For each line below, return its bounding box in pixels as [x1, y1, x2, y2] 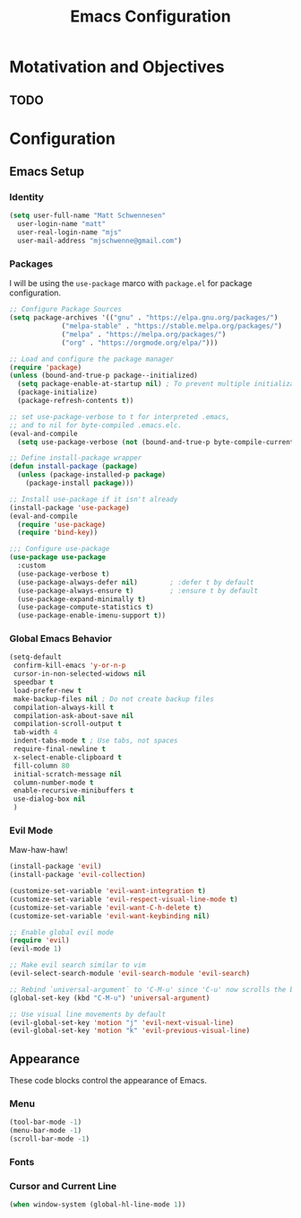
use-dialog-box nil [13, 794, 87, 804]
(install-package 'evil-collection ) [9, 871, 146, 880]
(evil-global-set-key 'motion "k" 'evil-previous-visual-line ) [9, 1026, 251, 1036]
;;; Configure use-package [9, 545, 110, 554]
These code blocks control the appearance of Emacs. [9, 1075, 208, 1086]
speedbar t [13, 678, 54, 688]
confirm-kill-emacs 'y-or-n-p [13, 662, 126, 670]
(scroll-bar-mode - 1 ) [9, 1135, 90, 1144]
